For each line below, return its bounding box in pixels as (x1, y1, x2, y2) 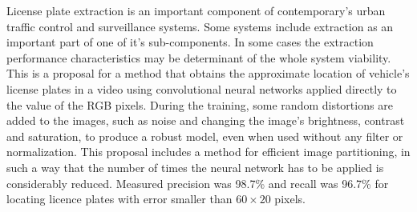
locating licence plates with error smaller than (6, 190, 233, 207)
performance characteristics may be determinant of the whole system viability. (6, 49, 391, 66)
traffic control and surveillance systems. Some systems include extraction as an (6, 18, 394, 34)
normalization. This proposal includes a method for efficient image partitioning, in (6, 143, 411, 160)
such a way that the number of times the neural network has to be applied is (6, 158, 384, 175)
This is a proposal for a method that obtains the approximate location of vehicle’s (6, 65, 410, 82)
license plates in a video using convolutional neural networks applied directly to (6, 80, 397, 97)
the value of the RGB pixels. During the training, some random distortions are (6, 96, 393, 113)
